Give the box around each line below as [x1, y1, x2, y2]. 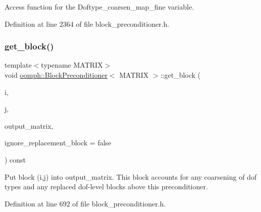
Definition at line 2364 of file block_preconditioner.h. [5, 18, 170, 29]
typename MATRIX [41, 60, 103, 70]
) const [5, 154, 26, 165]
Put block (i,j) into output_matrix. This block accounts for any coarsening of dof [5, 171, 257, 182]
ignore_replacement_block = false [5, 137, 112, 148]
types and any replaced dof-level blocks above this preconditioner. [5, 181, 208, 192]
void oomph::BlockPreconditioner [5, 70, 108, 80]
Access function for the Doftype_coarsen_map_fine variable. [5, 2, 194, 12]
